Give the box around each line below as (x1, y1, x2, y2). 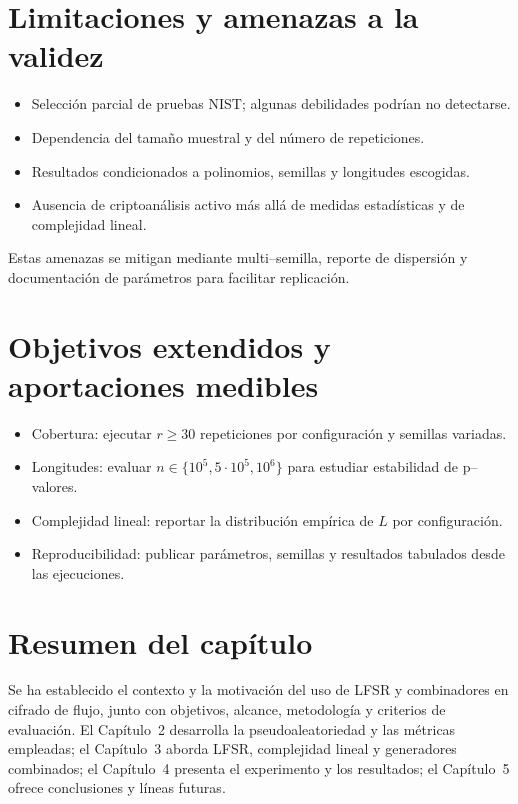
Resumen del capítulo (8, 621, 313, 662)
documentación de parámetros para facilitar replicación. (8, 266, 350, 287)
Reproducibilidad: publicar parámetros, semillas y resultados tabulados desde (31, 543, 505, 564)
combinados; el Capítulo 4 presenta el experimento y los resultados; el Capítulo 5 (8, 757, 510, 778)
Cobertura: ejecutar (31, 422, 152, 443)
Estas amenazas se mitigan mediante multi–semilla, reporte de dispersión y (8, 247, 468, 268)
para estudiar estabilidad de (287, 456, 459, 477)
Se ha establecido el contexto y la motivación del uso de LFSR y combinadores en (8, 679, 509, 700)
